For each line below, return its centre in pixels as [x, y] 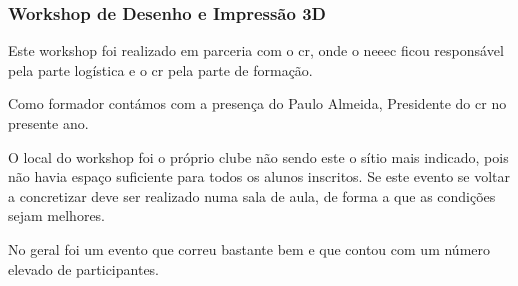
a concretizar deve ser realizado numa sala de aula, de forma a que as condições [252, 195]
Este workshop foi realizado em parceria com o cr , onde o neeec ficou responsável [256, 50]
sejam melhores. [57, 215]
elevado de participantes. [84, 268]
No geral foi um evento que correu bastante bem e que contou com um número [249, 248]
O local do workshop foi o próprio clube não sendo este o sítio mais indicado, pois [258, 156]
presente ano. [48, 123]
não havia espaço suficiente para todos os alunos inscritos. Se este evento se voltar [259, 176]
